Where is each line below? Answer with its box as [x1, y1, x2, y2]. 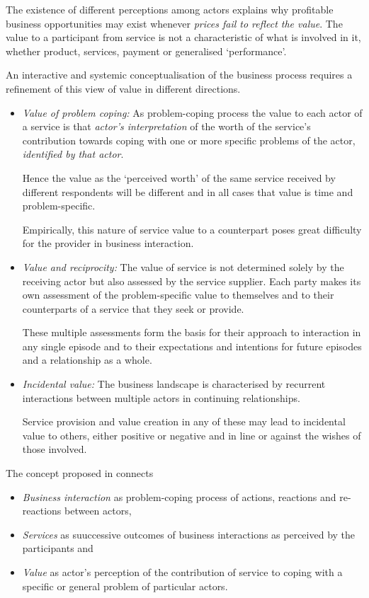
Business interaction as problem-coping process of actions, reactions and [22, 489, 336, 504]
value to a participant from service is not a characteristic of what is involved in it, [6, 30, 361, 45]
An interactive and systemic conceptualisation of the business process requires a [6, 67, 353, 82]
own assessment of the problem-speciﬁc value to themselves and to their [22, 287, 334, 302]
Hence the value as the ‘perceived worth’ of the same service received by [22, 170, 336, 185]
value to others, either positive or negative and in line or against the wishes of [22, 427, 361, 442]
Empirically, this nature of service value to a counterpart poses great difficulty [22, 222, 362, 236]
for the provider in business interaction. [22, 236, 194, 251]
